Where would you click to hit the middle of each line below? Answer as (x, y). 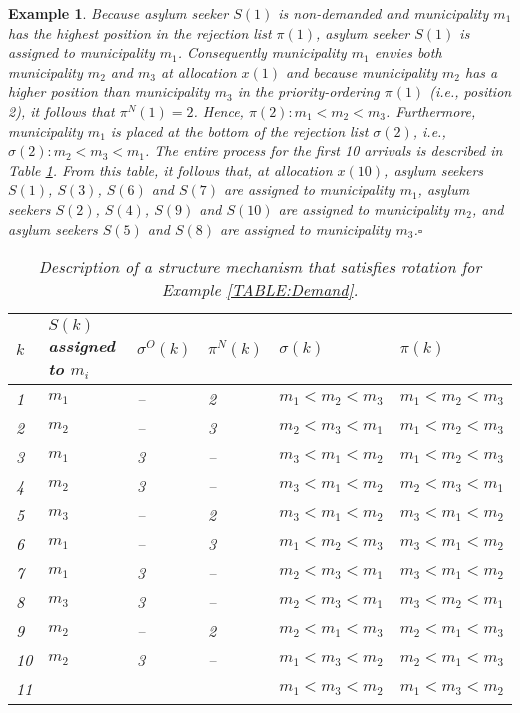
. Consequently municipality (262, 52)
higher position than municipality (109, 91)
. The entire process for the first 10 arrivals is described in (323, 150)
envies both (408, 52)
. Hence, (218, 110)
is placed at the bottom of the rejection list (239, 130)
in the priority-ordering (308, 91)
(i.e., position (470, 91)
